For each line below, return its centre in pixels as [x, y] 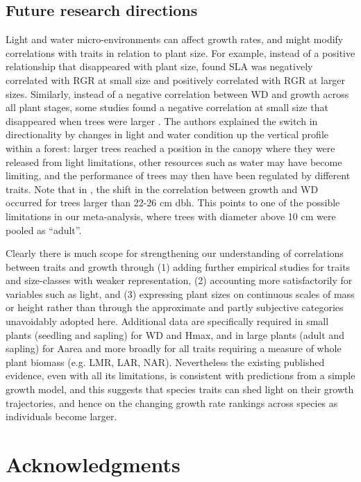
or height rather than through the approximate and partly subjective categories [175, 307]
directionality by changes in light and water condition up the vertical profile [167, 134]
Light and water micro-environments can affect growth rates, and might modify [175, 39]
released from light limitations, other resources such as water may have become [174, 161]
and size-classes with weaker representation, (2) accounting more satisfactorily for [179, 280]
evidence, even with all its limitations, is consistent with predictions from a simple [180, 375]
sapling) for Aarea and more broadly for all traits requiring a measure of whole [174, 348]
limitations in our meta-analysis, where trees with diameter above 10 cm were [171, 216]
